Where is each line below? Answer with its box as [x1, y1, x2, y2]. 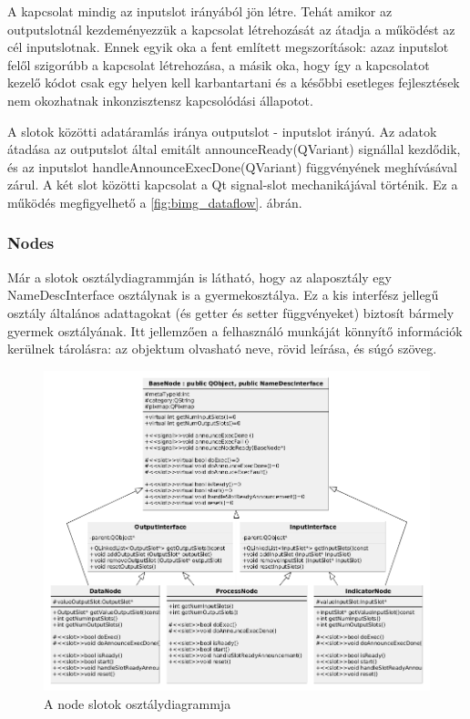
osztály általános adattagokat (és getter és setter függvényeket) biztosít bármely [7, 303, 455, 322]
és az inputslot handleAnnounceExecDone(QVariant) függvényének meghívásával [7, 157, 457, 176]
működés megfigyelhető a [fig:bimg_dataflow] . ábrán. [7, 192, 302, 211]
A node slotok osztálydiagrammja [44, 693, 231, 713]
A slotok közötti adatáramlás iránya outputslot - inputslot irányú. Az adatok [7, 121, 437, 140]
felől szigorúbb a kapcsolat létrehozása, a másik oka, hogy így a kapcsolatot [7, 55, 430, 74]
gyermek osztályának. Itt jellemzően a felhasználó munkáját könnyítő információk [7, 321, 463, 340]
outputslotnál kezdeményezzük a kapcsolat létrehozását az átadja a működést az [7, 19, 455, 38]
